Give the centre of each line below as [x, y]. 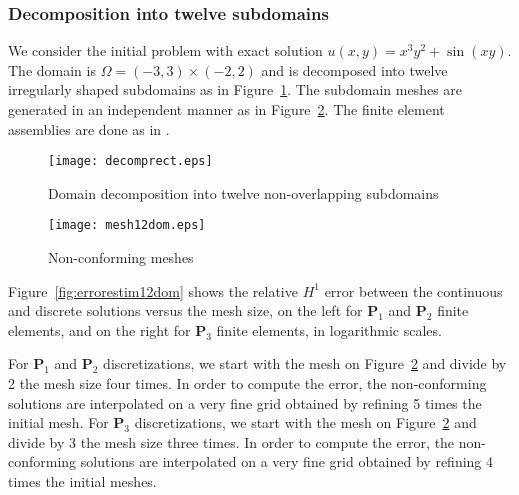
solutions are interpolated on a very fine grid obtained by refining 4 [286, 461]
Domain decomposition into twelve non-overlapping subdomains [243, 192]
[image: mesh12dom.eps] [127, 225]
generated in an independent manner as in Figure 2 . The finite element [226, 109]
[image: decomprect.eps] [130, 161]
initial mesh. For [58, 422]
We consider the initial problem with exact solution [165, 50]
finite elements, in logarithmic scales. [329, 329]
